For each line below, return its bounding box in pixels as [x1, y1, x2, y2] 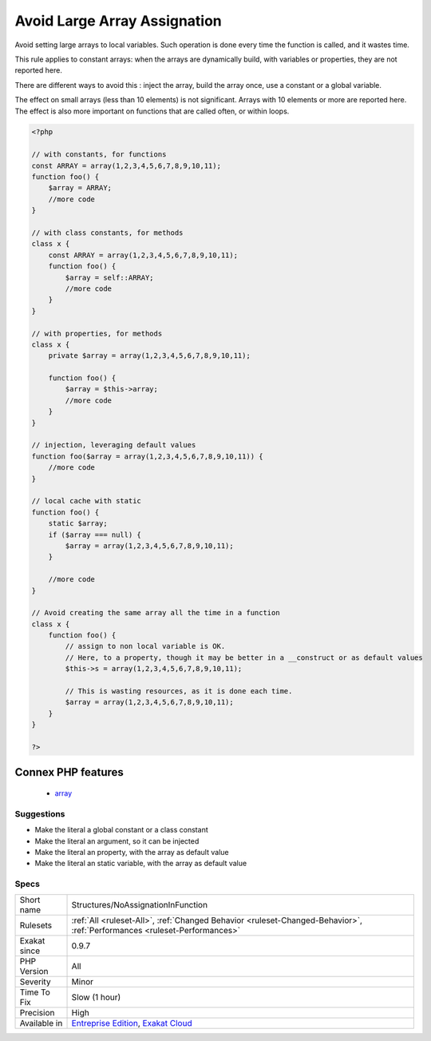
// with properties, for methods [31, 328, 163, 338]
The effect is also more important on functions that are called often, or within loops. [14, 106, 290, 116]
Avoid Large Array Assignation [14, 12, 223, 30]
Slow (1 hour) [71, 991, 121, 1003]
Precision [19, 1007, 55, 1019]
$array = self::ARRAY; [65, 272, 155, 282]
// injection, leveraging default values [31, 440, 196, 450]
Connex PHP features [14, 765, 124, 779]
